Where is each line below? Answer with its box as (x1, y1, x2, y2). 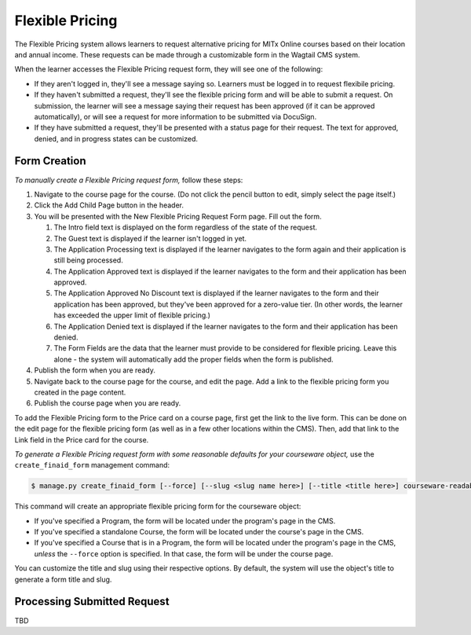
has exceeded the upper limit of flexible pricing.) (53, 310, 211, 320)
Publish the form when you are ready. (34, 365, 156, 375)
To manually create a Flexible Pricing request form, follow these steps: (14, 175, 243, 185)
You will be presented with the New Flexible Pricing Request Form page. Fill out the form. (34, 211, 322, 221)
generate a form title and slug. (14, 574, 112, 584)
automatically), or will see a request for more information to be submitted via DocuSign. (34, 112, 317, 121)
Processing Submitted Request (14, 595, 170, 608)
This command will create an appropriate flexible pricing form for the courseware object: (14, 501, 301, 511)
